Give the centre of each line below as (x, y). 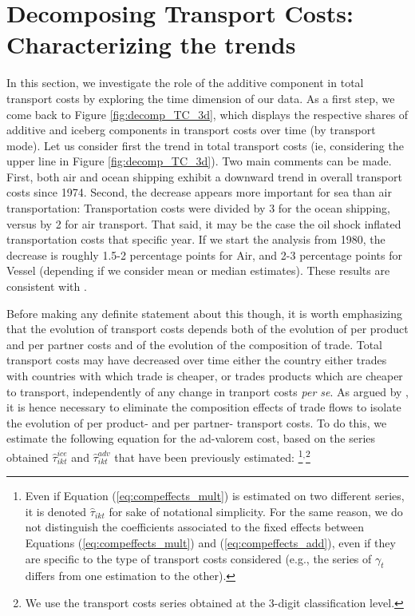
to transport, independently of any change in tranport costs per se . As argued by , (207, 391)
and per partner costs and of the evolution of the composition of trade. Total (194, 344)
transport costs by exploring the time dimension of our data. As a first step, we (201, 98)
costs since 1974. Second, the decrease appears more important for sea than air (199, 192)
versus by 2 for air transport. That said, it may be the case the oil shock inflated (204, 223)
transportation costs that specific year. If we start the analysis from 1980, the (196, 239)
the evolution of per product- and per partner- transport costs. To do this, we (197, 422)
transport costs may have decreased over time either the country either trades (197, 360)
